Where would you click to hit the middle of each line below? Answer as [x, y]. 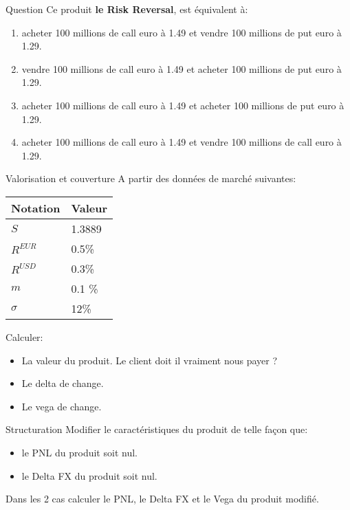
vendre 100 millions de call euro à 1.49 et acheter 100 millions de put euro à [182, 68]
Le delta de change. [63, 383]
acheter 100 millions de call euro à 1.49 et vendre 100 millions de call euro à [182, 142]
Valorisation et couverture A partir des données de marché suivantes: [151, 178]
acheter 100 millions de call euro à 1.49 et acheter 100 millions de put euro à [183, 105]
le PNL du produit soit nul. [79, 452]
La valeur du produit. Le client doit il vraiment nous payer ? [150, 360]
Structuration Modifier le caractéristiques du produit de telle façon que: [157, 429]
